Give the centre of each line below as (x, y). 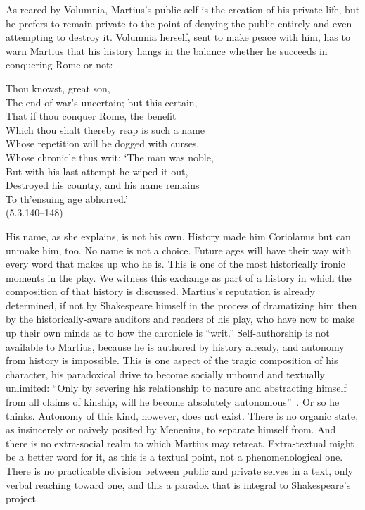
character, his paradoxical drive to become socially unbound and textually (165, 374)
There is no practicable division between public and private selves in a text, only (179, 471)
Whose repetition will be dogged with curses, (103, 143)
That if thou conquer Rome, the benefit (91, 116)
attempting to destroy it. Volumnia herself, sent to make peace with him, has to (178, 37)
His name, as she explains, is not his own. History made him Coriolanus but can (178, 236)
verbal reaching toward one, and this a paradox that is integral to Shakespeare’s (178, 484)
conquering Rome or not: (59, 64)
